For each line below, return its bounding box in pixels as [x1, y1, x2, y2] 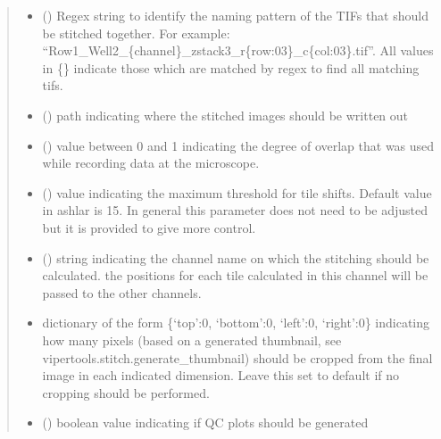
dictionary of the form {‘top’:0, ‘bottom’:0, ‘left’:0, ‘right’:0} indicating [42, 313, 430, 332]
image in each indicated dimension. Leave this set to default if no [42, 366, 399, 385]
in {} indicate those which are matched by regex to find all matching [42, 58, 420, 77]
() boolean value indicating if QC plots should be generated [42, 413, 369, 432]
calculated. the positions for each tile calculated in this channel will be [42, 266, 429, 285]
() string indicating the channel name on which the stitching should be [42, 248, 429, 267]
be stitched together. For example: [42, 23, 230, 42]
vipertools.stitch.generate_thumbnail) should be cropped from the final [42, 348, 433, 367]
